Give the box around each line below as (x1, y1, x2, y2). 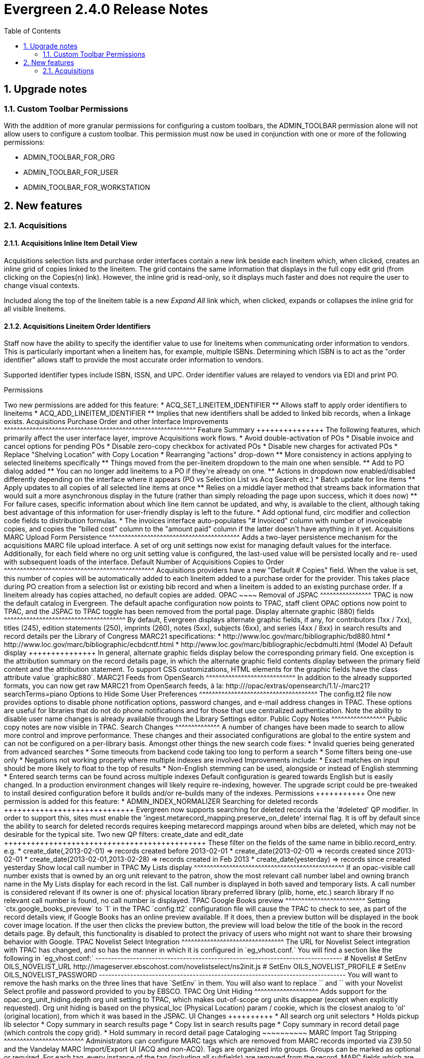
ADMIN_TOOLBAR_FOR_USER (23, 168, 118, 176)
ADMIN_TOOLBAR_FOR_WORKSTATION (23, 183, 150, 191)
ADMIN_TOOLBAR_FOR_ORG (23, 153, 115, 161)
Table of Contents (4, 26, 61, 35)
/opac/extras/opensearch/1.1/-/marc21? (245, 682, 370, 690)
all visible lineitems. (4, 305, 66, 313)
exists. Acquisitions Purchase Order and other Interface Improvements (4, 417, 228, 426)
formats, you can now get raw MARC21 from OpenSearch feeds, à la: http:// (4, 682, 245, 690)
